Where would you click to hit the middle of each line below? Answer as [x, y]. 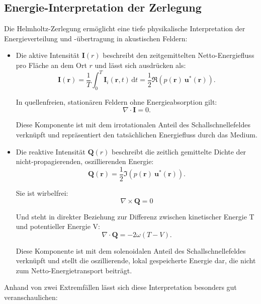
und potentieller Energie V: [58, 226]
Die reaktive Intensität [51, 151]
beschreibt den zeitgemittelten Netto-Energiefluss [179, 55]
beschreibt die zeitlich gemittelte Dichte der [179, 151]
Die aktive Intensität [48, 55]
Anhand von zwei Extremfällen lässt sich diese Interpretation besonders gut [120, 287]
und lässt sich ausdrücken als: [140, 65]
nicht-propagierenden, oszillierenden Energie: [85, 161]
